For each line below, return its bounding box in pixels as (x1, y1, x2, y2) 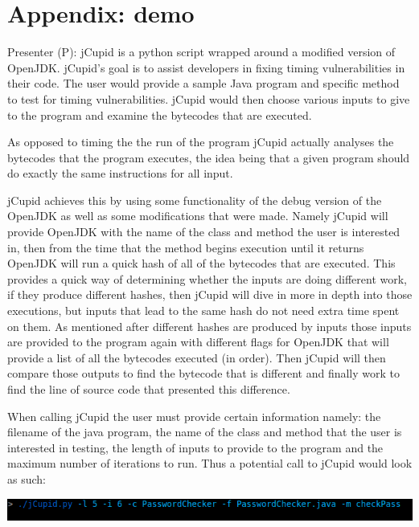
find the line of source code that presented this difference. (7, 381, 290, 397)
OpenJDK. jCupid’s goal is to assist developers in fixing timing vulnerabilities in (7, 59, 405, 76)
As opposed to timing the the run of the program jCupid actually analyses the (7, 133, 394, 150)
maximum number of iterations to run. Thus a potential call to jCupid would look (7, 455, 413, 472)
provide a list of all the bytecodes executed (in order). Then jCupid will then (7, 349, 386, 366)
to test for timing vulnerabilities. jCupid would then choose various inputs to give (7, 90, 410, 107)
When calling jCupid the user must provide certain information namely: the (7, 407, 381, 424)
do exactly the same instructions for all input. (7, 165, 233, 182)
